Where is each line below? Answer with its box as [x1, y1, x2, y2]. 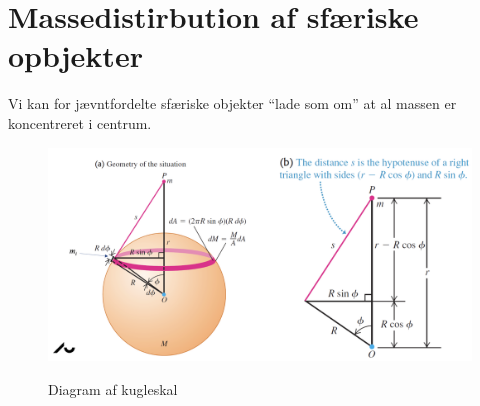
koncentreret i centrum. [8, 112, 152, 133]
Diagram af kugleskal [48, 378, 178, 399]
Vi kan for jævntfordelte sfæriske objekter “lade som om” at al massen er [8, 93, 457, 114]
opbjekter [8, 35, 143, 76]
